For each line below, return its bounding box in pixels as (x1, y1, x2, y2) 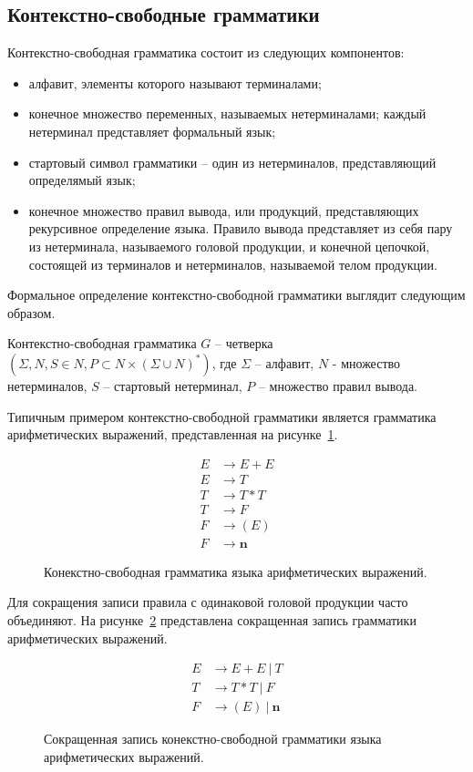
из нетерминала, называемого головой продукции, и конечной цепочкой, (28, 236, 430, 255)
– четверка (214, 334, 273, 353)
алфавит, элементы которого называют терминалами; (28, 73, 322, 92)
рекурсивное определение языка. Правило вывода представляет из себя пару (28, 219, 453, 238)
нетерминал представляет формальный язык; (28, 121, 276, 140)
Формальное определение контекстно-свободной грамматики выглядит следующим (7, 285, 466, 304)
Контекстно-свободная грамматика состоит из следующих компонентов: (7, 43, 405, 62)
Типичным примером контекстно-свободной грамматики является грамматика (7, 407, 437, 426)
